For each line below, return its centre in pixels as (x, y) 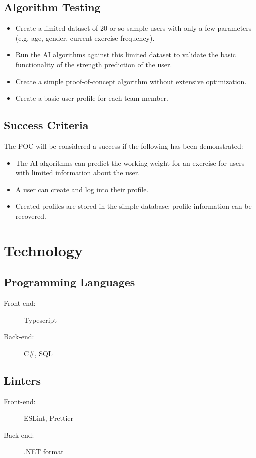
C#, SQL (38, 353)
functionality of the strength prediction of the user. (94, 64)
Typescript (40, 319)
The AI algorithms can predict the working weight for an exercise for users (130, 163)
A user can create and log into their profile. (82, 189)
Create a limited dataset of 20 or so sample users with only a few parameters (134, 28)
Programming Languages (70, 282)
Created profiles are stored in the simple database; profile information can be (134, 206)
